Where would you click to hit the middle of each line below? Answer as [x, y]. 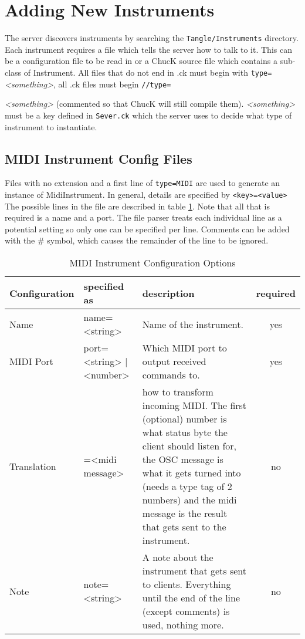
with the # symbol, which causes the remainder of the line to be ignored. [137, 240]
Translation [33, 466]
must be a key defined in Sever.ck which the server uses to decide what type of [148, 115]
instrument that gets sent [194, 571]
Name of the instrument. [193, 324]
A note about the [178, 557]
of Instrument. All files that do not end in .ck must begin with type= [148, 72]
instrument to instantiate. [51, 126]
